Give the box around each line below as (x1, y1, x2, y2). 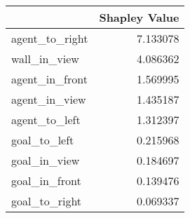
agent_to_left (11, 111, 81, 128)
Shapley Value (99, 9, 179, 25)
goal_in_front (11, 172, 81, 189)
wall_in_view (11, 50, 79, 67)
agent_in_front (11, 71, 88, 87)
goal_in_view (11, 152, 80, 168)
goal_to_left (11, 132, 74, 148)
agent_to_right (11, 30, 88, 46)
